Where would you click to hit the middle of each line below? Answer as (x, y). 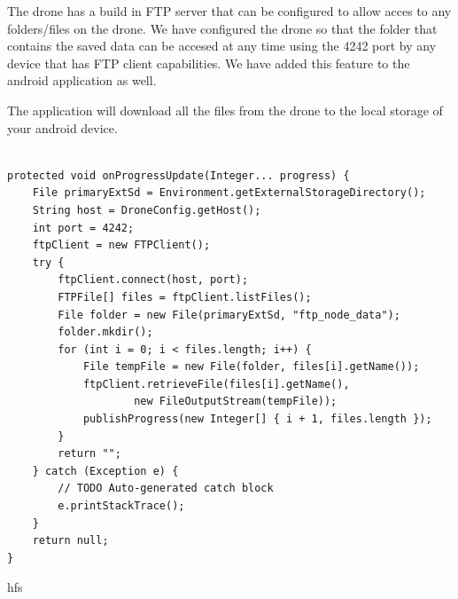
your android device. (62, 127)
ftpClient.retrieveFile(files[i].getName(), (216, 384)
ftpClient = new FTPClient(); (121, 245)
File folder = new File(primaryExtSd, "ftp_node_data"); (229, 315)
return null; (70, 541)
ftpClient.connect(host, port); (153, 280)
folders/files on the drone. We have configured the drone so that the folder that (222, 28)
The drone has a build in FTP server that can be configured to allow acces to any (229, 11)
